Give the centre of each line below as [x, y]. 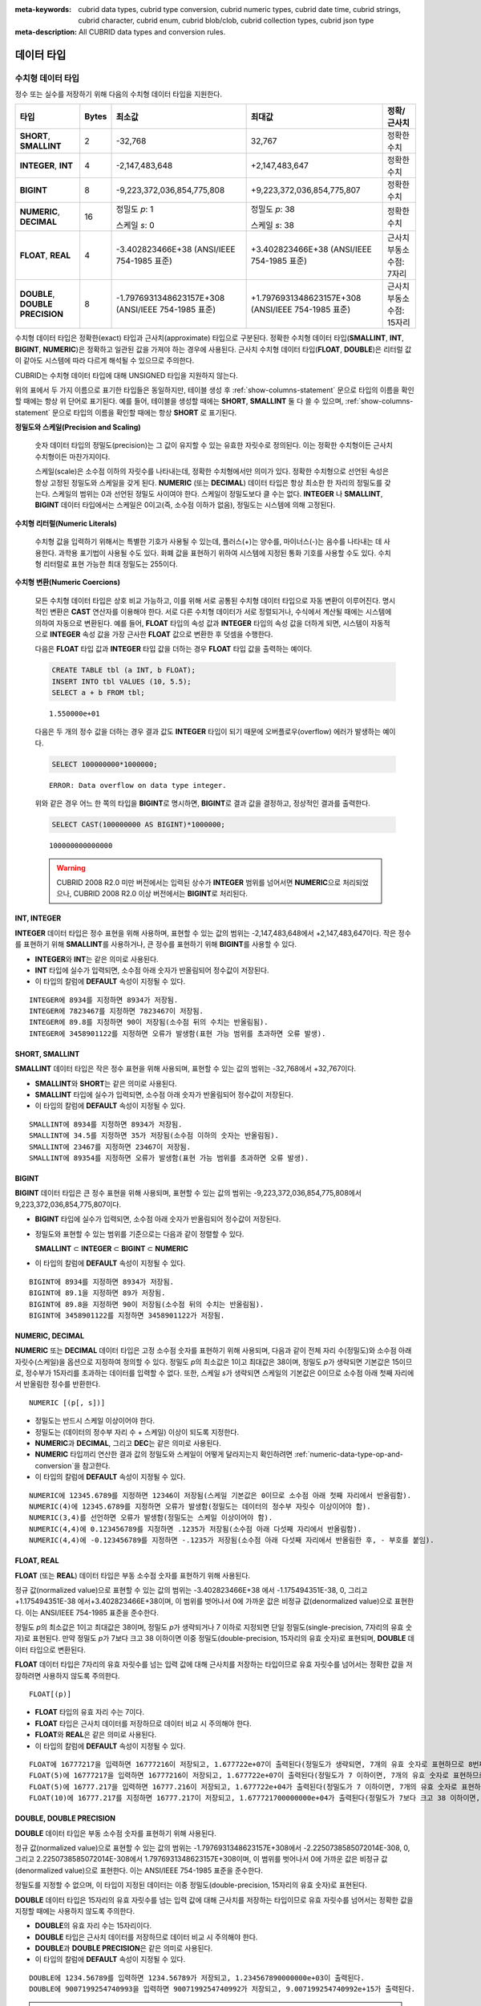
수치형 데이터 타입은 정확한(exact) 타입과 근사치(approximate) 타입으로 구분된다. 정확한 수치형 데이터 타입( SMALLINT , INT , [209, 338]
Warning [71, 867]
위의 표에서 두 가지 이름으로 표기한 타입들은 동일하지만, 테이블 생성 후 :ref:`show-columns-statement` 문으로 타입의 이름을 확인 [214, 390]
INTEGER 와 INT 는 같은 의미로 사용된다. [97, 959]
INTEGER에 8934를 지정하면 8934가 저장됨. [104, 1000]
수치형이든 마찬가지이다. [73, 457]
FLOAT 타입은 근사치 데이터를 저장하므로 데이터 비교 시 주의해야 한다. [143, 1723]
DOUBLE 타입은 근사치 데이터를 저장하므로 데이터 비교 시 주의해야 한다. [146, 1937]
